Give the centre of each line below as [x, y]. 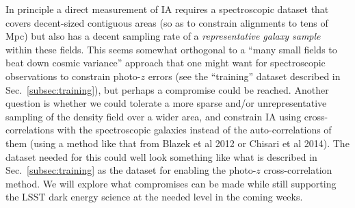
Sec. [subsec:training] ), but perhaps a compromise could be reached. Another [167, 89]
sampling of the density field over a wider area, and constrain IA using [154, 116]
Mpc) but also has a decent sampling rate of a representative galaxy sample [163, 36]
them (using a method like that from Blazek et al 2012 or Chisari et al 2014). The [177, 143]
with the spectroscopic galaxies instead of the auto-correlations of [194, 130]
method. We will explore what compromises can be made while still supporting [171, 183]
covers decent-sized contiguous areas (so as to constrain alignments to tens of [167, 22]
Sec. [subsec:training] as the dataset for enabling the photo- [131, 170]
